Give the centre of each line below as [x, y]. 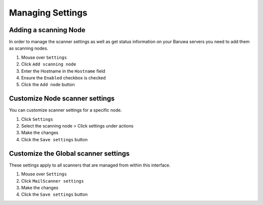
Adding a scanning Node [47, 30]
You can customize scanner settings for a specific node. [66, 110]
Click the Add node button [48, 85]
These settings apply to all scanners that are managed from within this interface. [90, 165]
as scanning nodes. [29, 48]
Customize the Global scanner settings [69, 153]
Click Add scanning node [49, 64]
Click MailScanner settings [53, 181]
